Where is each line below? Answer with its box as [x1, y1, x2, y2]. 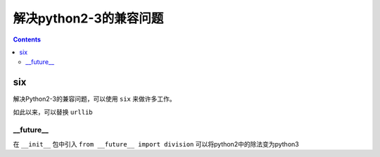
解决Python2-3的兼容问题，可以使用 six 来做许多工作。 [13, 95, 176, 103]
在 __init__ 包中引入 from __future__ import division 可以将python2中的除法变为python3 [13, 139, 299, 148]
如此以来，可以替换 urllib [13, 108, 93, 116]
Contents [13, 35, 42, 44]
